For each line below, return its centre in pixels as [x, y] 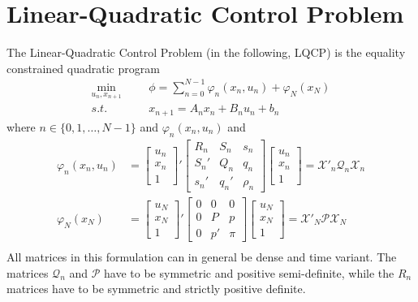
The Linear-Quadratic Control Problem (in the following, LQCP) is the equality [206, 52]
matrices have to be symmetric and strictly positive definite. [156, 289]
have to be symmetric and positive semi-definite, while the [249, 272]
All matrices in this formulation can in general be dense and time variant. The [202, 257]
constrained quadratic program [83, 68]
